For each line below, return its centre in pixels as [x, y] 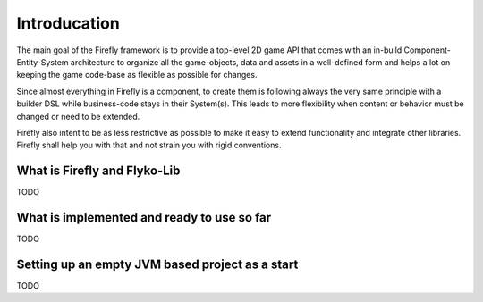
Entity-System [42, 62]
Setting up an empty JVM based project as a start [157, 264]
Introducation [68, 23]
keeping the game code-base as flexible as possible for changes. [137, 75]
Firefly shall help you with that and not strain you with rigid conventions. [149, 145]
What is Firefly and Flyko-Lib [98, 171]
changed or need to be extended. [78, 116]
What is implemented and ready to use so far [144, 218]
